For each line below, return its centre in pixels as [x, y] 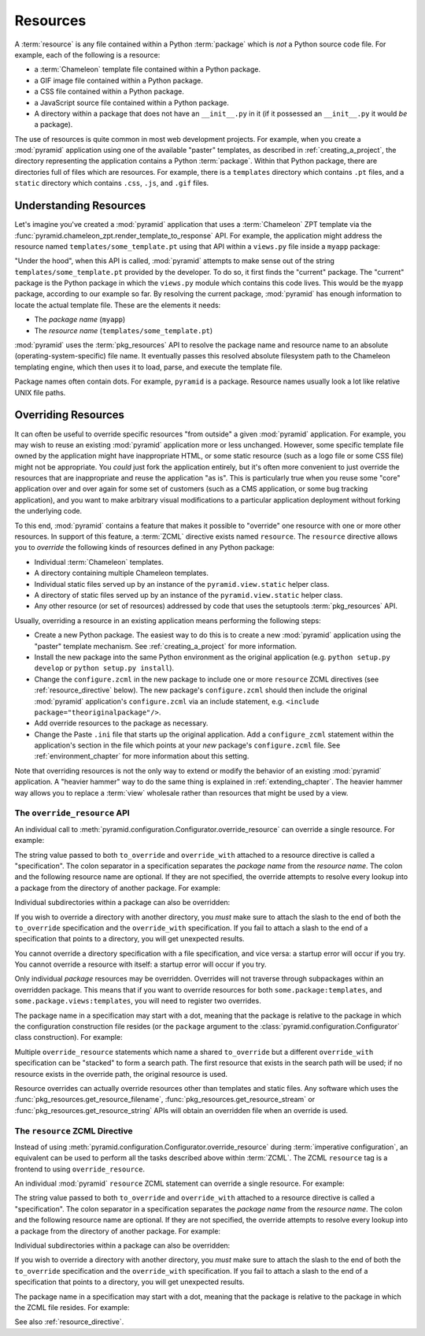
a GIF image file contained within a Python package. [119, 80]
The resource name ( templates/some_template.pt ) [124, 330]
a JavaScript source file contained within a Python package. [132, 102]
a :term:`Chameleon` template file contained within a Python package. [148, 69]
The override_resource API [72, 813]
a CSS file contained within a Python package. [109, 91]
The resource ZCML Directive [74, 1130]
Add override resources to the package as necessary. [121, 723]
